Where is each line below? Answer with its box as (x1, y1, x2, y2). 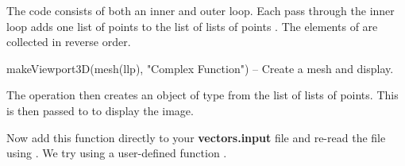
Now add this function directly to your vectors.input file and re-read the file (6, 129, 386, 145)
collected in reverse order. (6, 33, 131, 50)
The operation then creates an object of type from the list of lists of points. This (6, 87, 399, 103)
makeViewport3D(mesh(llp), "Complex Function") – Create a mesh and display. (6, 60, 394, 76)
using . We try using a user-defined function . (6, 145, 227, 161)
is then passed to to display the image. (6, 102, 194, 118)
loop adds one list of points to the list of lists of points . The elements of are (6, 17, 378, 34)
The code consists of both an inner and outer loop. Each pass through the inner (6, 2, 395, 18)
